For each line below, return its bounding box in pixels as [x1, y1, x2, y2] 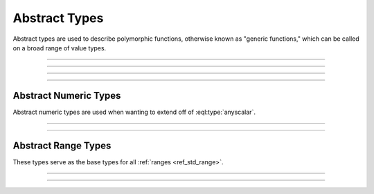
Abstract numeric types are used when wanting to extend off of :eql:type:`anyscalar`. [12, 108, 256, 116]
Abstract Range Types [12, 139, 112, 151]
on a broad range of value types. [12, 43, 107, 52]
